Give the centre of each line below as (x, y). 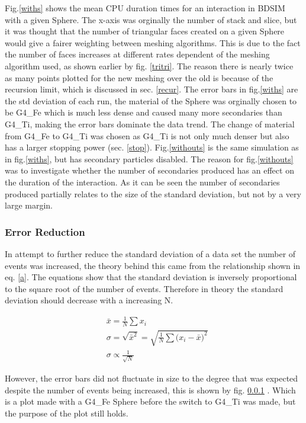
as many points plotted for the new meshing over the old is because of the (139, 77)
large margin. (29, 205)
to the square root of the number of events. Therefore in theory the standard (144, 288)
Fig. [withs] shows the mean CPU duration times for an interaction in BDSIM (145, 8)
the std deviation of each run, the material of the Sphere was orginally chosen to (151, 100)
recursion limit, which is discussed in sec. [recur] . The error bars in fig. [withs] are (152, 89)
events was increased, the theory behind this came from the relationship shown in (153, 265)
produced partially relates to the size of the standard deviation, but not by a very (153, 193)
